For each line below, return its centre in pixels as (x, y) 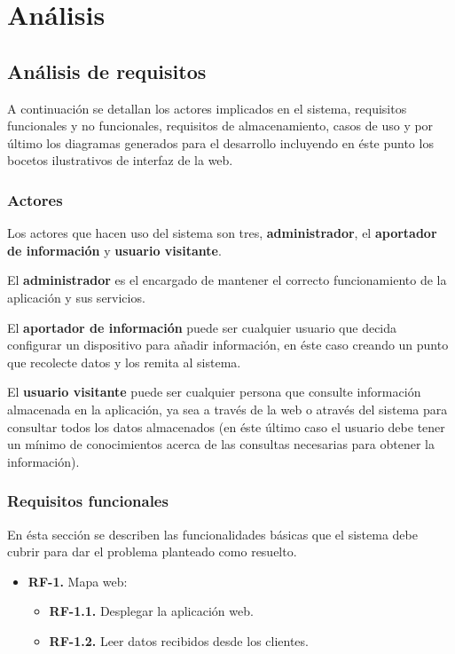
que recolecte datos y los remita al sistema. (124, 362)
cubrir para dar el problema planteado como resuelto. (152, 552)
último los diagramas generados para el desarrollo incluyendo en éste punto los (220, 142)
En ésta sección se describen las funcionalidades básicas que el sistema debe (212, 534)
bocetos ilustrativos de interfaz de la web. (120, 160)
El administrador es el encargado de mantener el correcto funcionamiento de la (227, 280)
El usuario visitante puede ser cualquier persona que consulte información (214, 392)
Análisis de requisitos (107, 71)
